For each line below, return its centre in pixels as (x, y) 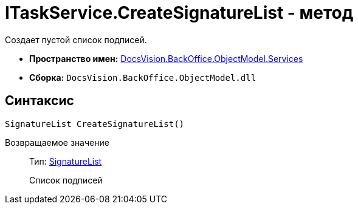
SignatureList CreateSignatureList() (95, 124)
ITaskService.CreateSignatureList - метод (179, 13)
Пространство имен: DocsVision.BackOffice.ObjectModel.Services (166, 58)
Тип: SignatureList (66, 161)
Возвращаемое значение (57, 142)
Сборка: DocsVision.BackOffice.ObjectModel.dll (143, 77)
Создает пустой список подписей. (76, 39)
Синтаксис (40, 101)
